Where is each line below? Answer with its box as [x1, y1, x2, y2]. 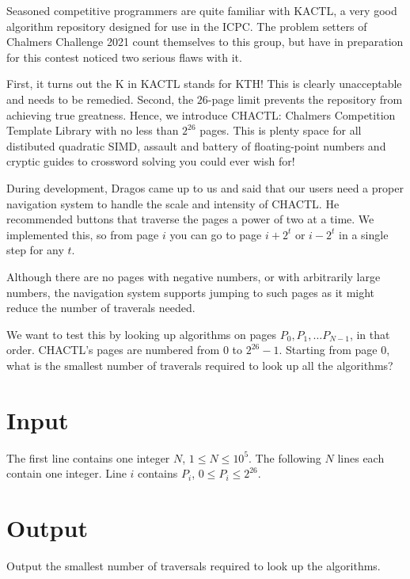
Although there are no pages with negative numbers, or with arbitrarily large [6, 268, 381, 284]
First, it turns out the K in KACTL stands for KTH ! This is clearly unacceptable [6, 75, 402, 92]
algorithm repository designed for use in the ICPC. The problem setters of [6, 17, 367, 34]
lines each [337, 449, 385, 466]
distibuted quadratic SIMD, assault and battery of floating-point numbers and [6, 137, 386, 154]
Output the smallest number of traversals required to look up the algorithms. [6, 557, 381, 573]
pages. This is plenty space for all [199, 122, 362, 139]
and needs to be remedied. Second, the [6, 90, 194, 107]
